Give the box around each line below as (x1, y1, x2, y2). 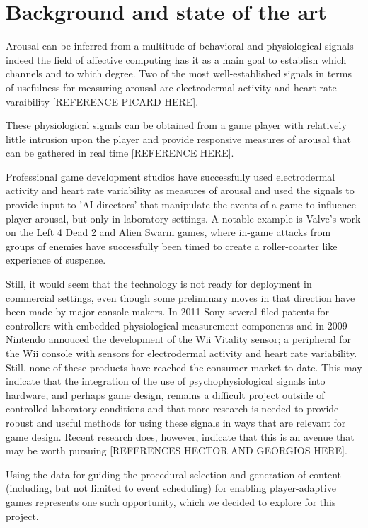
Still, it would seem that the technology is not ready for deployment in (6, 276, 312, 291)
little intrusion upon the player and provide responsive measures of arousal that (6, 131, 352, 146)
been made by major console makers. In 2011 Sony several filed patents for (6, 304, 329, 319)
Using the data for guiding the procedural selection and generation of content (6, 466, 342, 481)
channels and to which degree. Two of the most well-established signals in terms (6, 66, 352, 81)
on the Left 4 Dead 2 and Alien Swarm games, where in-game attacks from (6, 225, 331, 240)
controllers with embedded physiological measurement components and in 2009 (6, 318, 347, 332)
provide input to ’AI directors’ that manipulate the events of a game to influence (6, 197, 356, 212)
